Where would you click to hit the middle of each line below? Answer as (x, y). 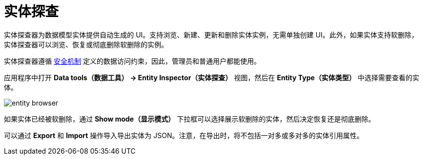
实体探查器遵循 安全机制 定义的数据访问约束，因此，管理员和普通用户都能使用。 (132, 61)
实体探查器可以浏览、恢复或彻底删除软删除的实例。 (86, 44)
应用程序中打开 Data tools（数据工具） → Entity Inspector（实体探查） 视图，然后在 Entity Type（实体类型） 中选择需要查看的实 (212, 77)
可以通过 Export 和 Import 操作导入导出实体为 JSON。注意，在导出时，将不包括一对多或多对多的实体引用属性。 (184, 135)
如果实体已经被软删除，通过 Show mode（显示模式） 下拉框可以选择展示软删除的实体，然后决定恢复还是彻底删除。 (190, 119)
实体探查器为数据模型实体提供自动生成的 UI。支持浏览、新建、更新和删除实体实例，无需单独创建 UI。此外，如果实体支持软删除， (211, 35)
